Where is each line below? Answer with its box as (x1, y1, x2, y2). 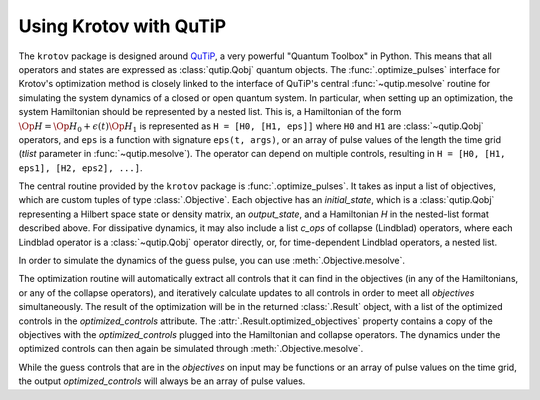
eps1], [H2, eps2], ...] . (18, 161, 143, 174)
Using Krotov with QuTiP (18, 15, 227, 37)
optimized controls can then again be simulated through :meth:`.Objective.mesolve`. (18, 343, 364, 355)
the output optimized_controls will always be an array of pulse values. (18, 375, 306, 387)
